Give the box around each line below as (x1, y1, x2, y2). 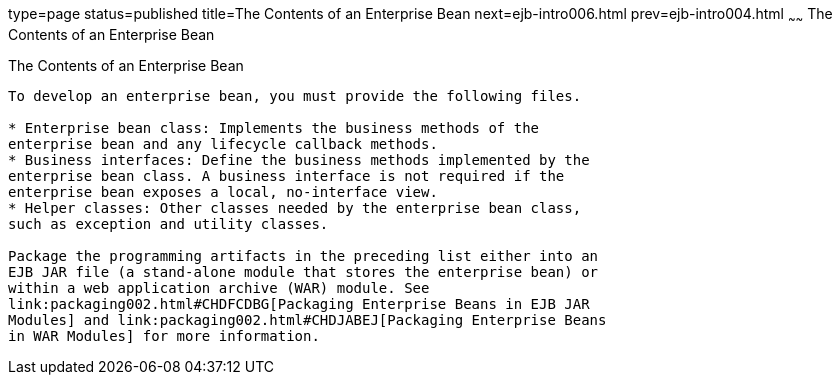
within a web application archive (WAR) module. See (8, 279, 430, 296)
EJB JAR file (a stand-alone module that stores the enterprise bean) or (8, 263, 599, 280)
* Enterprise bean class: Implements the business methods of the (8, 119, 540, 136)
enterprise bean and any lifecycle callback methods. (8, 135, 438, 152)
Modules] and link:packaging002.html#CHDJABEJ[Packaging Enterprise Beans (8, 311, 607, 328)
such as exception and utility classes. (8, 215, 329, 232)
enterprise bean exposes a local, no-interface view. (8, 183, 438, 200)
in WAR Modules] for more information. (8, 327, 320, 344)
